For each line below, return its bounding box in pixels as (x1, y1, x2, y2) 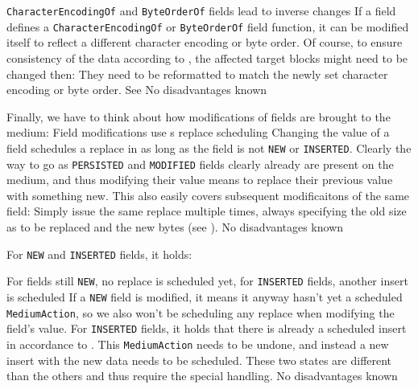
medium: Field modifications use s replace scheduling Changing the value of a (6, 124, 390, 141)
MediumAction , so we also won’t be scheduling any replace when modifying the (6, 304, 395, 321)
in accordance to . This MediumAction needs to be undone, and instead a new (6, 335, 389, 352)
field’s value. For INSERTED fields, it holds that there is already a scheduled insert (6, 320, 407, 337)
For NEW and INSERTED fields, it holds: (6, 245, 192, 262)
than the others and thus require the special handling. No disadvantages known (6, 367, 398, 384)
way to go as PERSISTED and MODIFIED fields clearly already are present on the (6, 155, 394, 172)
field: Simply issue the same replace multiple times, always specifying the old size (6, 203, 407, 219)
